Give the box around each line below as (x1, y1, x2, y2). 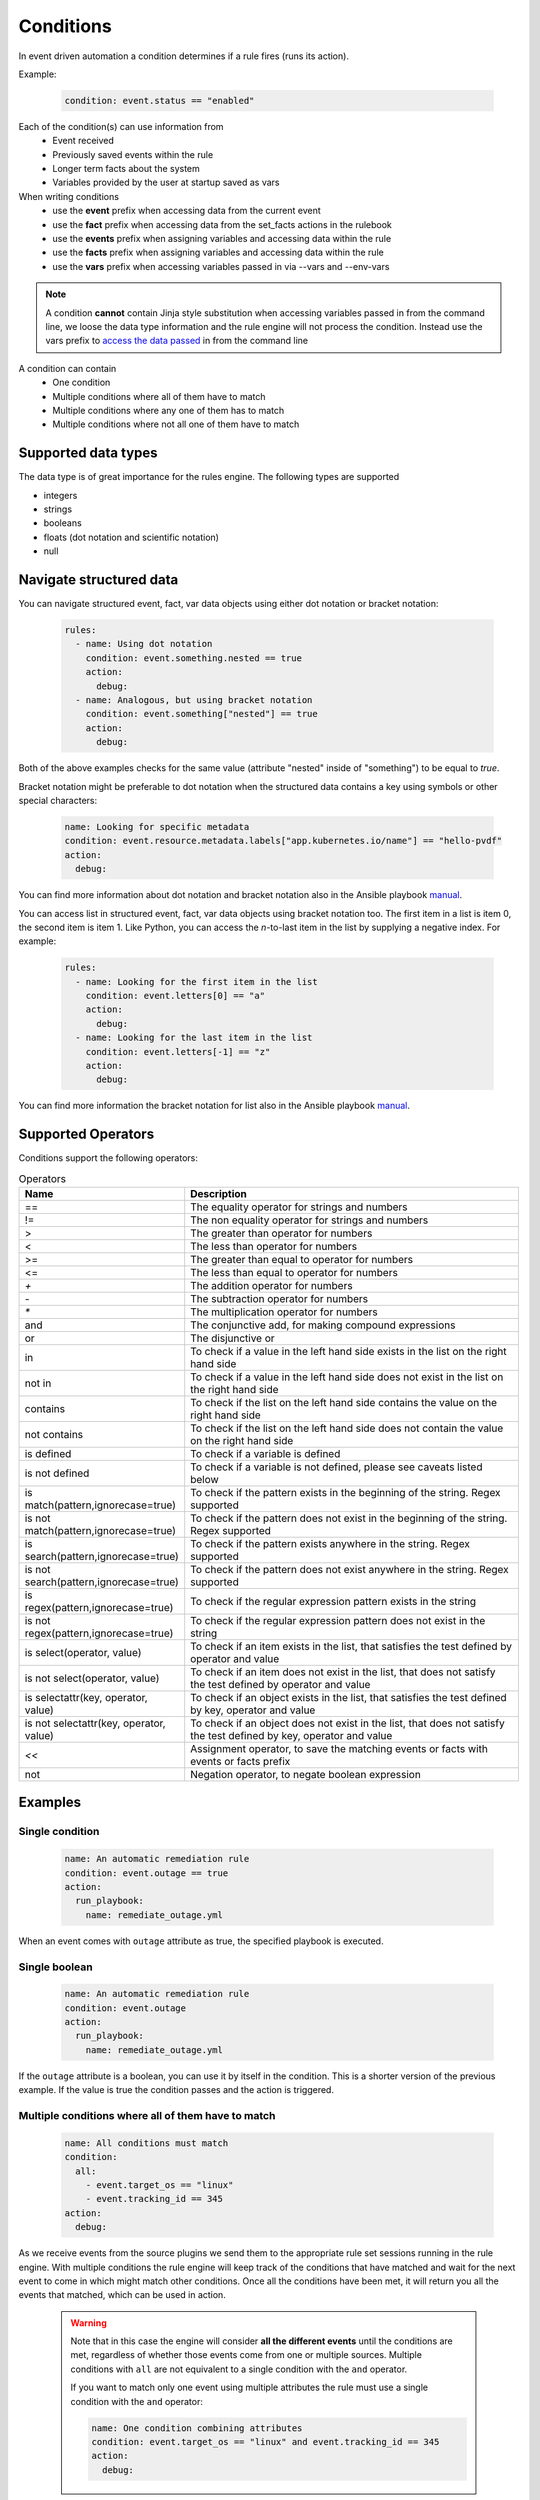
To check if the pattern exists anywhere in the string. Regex (190, 1537, 470, 1551)
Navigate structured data (18, 571, 179, 588)
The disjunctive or (190, 1331, 275, 1345)
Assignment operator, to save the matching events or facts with (190, 1742, 489, 1756)
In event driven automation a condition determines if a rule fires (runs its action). (18, 50, 350, 62)
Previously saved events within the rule (52, 148, 214, 160)
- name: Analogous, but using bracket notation (75, 695, 313, 706)
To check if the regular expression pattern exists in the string (190, 1595, 477, 1609)
